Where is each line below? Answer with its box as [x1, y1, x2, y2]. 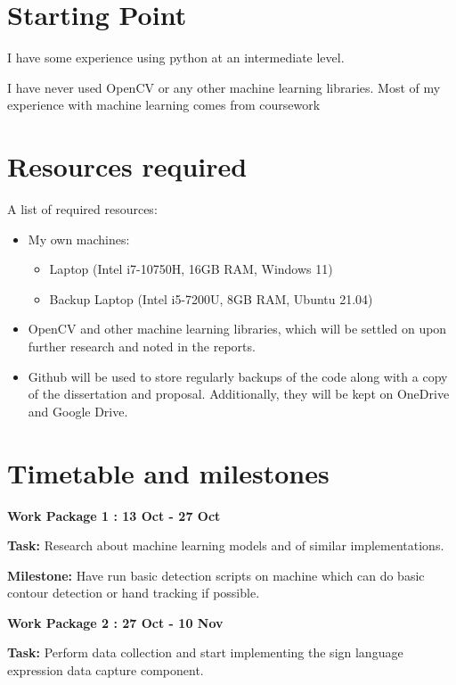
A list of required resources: [7, 200, 158, 219]
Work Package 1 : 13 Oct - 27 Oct [7, 506, 221, 524]
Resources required [7, 148, 248, 185]
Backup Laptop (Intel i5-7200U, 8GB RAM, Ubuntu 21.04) [49, 289, 373, 308]
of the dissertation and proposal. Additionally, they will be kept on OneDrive [28, 384, 450, 403]
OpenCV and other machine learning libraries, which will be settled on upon [28, 319, 447, 338]
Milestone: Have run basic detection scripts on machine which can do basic [7, 565, 425, 584]
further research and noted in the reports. [28, 337, 256, 355]
